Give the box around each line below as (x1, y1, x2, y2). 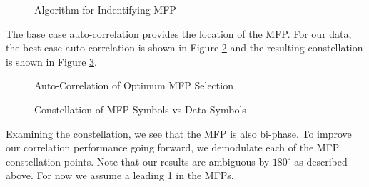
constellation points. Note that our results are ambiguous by (6, 153, 270, 168)
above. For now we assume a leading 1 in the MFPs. (6, 168, 234, 183)
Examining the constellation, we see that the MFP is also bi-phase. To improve (6, 126, 352, 141)
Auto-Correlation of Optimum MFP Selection (34, 78, 233, 93)
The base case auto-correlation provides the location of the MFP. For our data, (6, 26, 352, 41)
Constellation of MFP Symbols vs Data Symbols (34, 101, 246, 116)
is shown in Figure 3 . (6, 54, 97, 69)
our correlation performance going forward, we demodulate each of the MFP (6, 140, 340, 155)
